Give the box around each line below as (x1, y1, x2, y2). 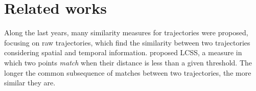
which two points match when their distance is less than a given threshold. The (4, 57, 252, 67)
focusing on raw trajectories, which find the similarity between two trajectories (4, 37, 250, 48)
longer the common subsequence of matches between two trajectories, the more (4, 67, 251, 78)
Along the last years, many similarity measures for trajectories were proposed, (4, 27, 248, 38)
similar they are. (4, 77, 56, 88)
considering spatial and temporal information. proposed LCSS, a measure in (4, 47, 242, 58)
